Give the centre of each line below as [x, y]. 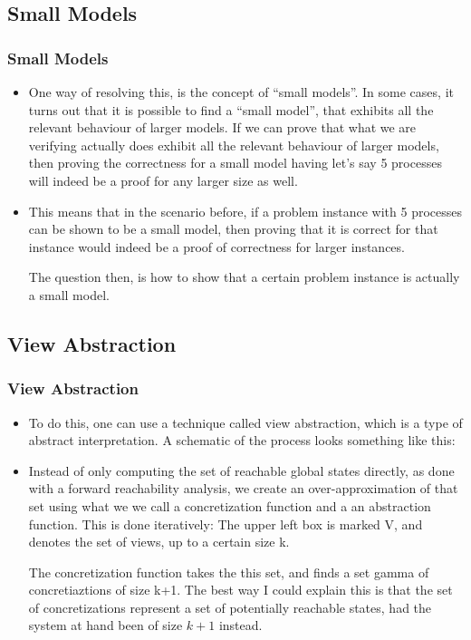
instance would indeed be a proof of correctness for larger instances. [216, 246]
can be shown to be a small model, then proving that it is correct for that [233, 229]
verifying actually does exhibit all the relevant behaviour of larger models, [234, 145]
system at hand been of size [106, 625]
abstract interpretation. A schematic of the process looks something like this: [242, 440]
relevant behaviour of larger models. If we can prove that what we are [222, 127]
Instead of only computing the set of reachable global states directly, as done [241, 470]
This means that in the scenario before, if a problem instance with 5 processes [245, 211]
